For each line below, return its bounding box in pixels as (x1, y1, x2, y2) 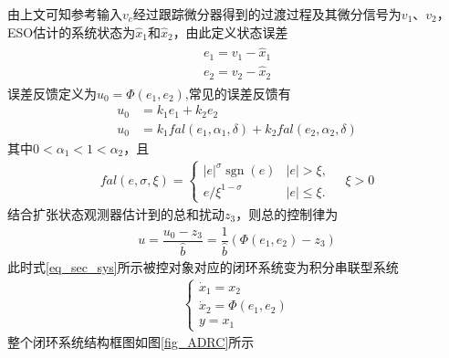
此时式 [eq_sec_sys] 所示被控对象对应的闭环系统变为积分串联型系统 (7, 257, 399, 276)
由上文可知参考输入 (7, 5, 122, 23)
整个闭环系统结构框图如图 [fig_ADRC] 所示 (7, 332, 255, 352)
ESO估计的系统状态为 (7, 22, 136, 41)
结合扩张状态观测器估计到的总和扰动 (7, 204, 224, 223)
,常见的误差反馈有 (184, 83, 291, 102)
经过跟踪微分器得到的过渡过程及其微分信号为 (132, 5, 402, 23)
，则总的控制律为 (235, 204, 339, 223)
